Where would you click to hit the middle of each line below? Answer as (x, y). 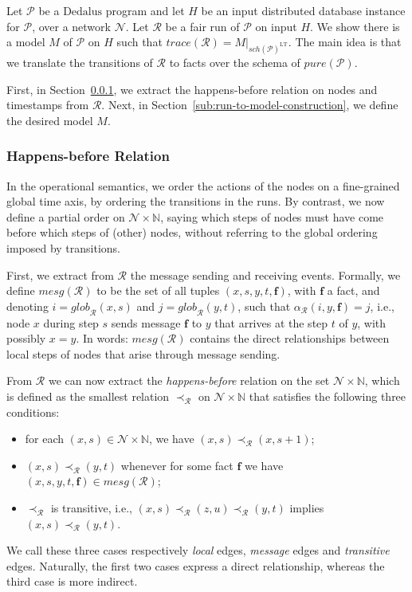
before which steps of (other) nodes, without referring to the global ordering (192, 232)
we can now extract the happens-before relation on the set (189, 380)
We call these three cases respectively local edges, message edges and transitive (198, 550)
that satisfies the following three (328, 396)
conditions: (33, 412)
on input (276, 26)
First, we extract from (60, 274)
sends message (146, 322)
